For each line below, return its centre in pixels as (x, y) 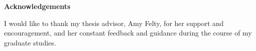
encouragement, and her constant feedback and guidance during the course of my (128, 33)
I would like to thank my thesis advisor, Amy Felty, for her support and (114, 23)
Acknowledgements (37, 6)
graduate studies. (30, 42)
